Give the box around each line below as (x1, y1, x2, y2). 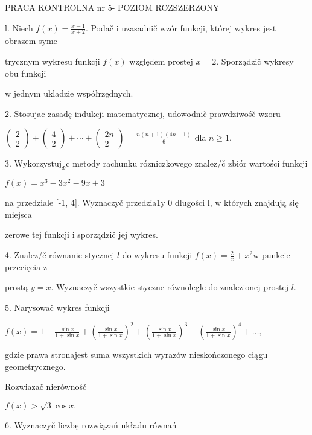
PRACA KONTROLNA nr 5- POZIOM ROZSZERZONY (5, 1, 220, 13)
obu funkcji (5, 66, 46, 79)
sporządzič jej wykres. (77, 228, 158, 241)
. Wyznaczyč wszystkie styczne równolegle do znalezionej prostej (51, 281, 288, 293)
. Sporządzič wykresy (216, 55, 294, 68)
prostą (5, 281, 28, 293)
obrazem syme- (5, 34, 60, 47)
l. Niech (5, 21, 33, 34)
